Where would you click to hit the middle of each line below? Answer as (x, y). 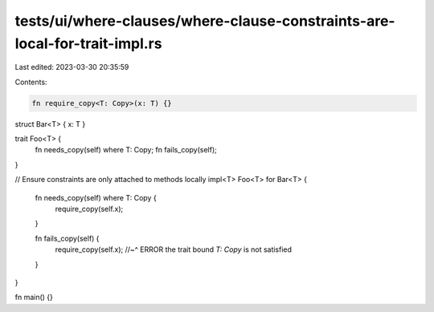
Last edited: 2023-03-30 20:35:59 (72, 67)
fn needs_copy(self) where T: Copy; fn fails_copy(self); (126, 150)
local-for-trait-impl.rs (88, 43)
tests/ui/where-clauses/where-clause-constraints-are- (205, 21)
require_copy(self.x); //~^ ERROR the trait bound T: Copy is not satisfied (174, 249)
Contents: (31, 82)
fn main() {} (34, 298)
